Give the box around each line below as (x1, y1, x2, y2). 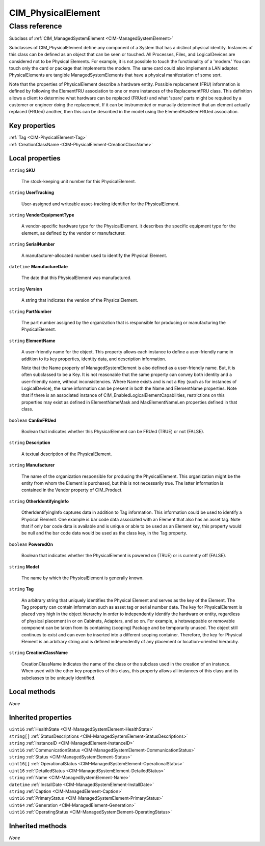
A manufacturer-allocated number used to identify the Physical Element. (21, 252, 167, 258)
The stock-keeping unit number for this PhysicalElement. (21, 178, 136, 184)
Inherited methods (9, 822, 67, 830)
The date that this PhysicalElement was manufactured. (21, 275, 132, 281)
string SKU (9, 167, 35, 173)
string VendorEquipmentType (9, 212, 75, 218)
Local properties (9, 154, 61, 162)
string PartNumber (9, 308, 52, 314)
